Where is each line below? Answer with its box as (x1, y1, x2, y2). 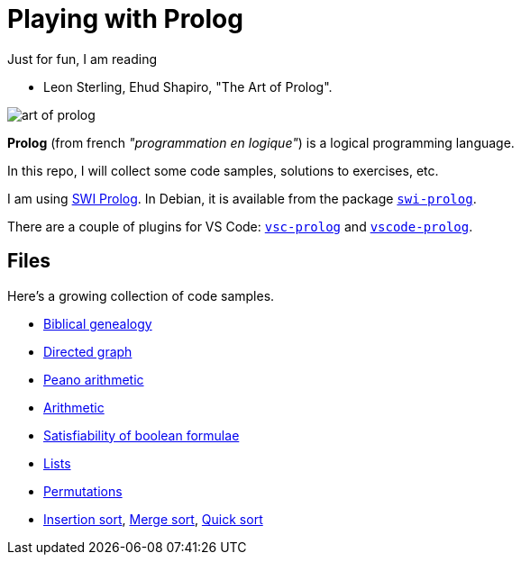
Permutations (43, 483, 123, 499)
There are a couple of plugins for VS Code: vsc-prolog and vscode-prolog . (7, 218, 473, 234)
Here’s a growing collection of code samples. (7, 287, 275, 304)
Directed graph (43, 343, 133, 359)
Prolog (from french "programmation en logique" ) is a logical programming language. (7, 134, 515, 150)
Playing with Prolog (7, 4, 243, 34)
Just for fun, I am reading (7, 50, 158, 67)
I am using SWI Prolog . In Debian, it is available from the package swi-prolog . (7, 190, 477, 206)
